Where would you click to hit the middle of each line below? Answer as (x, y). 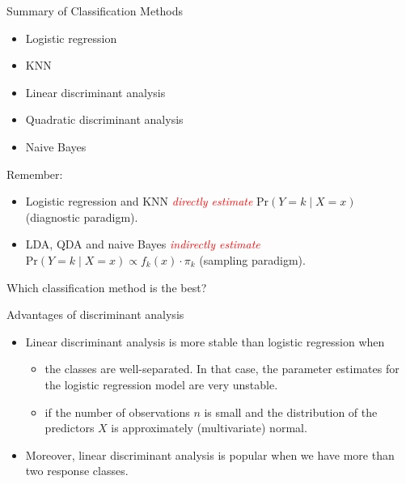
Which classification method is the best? (107, 287)
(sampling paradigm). (252, 259)
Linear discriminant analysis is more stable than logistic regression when (205, 341)
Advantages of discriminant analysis (95, 314)
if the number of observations (117, 412)
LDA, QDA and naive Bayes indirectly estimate (143, 244)
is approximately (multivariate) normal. (209, 428)
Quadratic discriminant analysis (104, 119)
